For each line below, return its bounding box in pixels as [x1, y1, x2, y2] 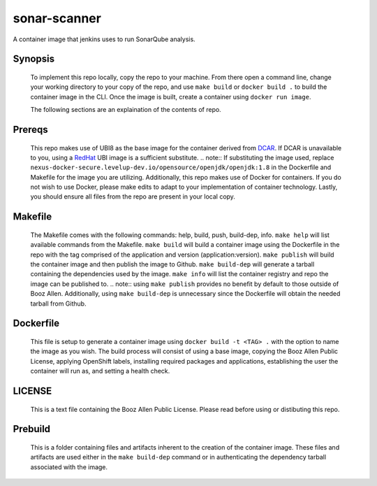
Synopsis [13, 53, 55, 65]
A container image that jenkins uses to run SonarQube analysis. [13, 35, 195, 43]
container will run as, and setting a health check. [30, 367, 170, 376]
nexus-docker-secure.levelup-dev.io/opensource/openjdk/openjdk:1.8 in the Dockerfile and [30, 163, 332, 171]
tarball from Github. [30, 299, 87, 308]
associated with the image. [30, 462, 108, 471]
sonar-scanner [13, 10, 101, 26]
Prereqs [13, 123, 48, 136]
